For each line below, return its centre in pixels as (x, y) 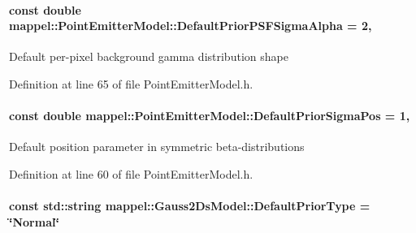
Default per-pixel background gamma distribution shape (149, 56)
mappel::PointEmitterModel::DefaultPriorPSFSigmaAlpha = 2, (191, 26)
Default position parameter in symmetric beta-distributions (157, 147)
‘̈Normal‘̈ (34, 221)
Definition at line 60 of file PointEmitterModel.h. (131, 173)
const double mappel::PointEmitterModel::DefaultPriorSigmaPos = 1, (210, 116)
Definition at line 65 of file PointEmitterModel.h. (131, 83)
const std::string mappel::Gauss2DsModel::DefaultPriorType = (190, 206)
